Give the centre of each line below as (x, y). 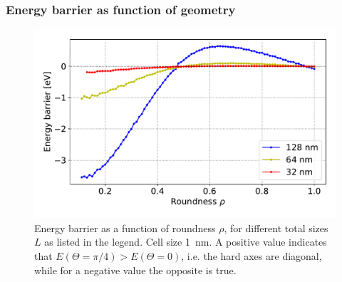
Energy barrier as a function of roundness (125, 228)
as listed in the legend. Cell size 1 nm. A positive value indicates (186, 242)
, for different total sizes (276, 228)
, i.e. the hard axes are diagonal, (252, 256)
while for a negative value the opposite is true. (135, 270)
